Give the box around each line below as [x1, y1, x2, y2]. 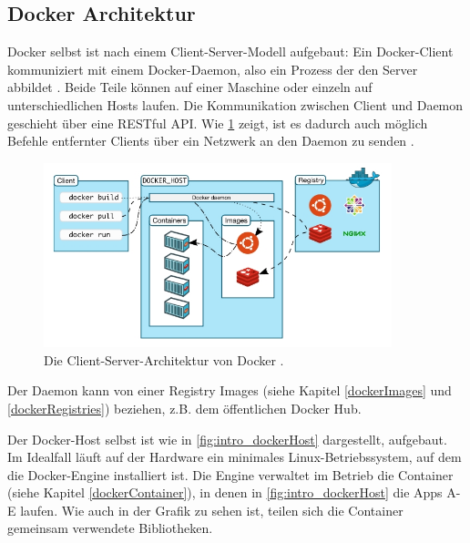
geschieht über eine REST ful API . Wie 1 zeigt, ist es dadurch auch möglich [7, 113, 428, 132]
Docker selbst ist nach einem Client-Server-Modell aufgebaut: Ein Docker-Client [7, 42, 454, 61]
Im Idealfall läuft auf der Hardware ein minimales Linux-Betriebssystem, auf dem [7, 447, 462, 466]
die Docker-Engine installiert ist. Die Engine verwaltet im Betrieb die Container [7, 465, 454, 484]
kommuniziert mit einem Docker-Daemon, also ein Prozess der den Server [7, 59, 418, 78]
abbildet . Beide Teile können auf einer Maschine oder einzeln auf [7, 77, 373, 97]
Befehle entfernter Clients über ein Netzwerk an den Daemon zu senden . [7, 131, 414, 150]
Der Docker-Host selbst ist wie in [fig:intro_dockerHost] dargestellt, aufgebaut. [7, 429, 447, 448]
